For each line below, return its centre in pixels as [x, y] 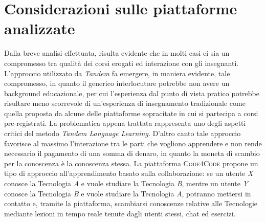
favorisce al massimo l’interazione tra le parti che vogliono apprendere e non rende [133, 143]
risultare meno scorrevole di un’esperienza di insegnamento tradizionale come [125, 103]
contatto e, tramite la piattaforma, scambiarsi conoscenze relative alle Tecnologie [131, 203]
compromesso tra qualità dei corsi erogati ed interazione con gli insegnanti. [121, 63]
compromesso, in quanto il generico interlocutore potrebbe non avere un [117, 83]
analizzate [40, 28]
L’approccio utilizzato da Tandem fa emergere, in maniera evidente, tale [117, 73]
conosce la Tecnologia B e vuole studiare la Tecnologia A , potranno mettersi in [128, 193]
